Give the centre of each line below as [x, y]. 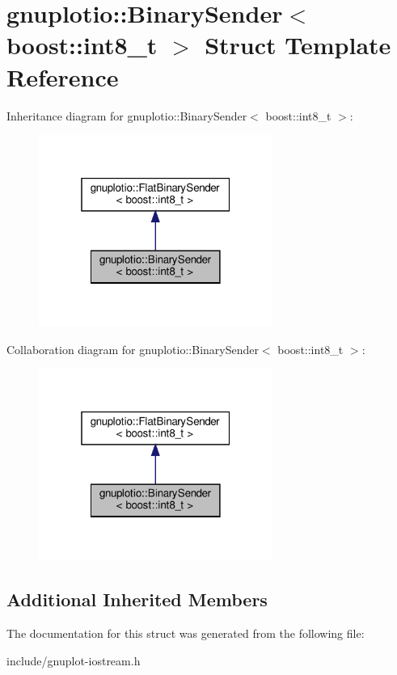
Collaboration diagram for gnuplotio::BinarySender [133, 349]
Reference [63, 76]
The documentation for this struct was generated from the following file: [186, 633]
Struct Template [298, 45]
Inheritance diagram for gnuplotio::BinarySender [127, 115]
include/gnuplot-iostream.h [74, 660]
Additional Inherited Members [137, 599]
